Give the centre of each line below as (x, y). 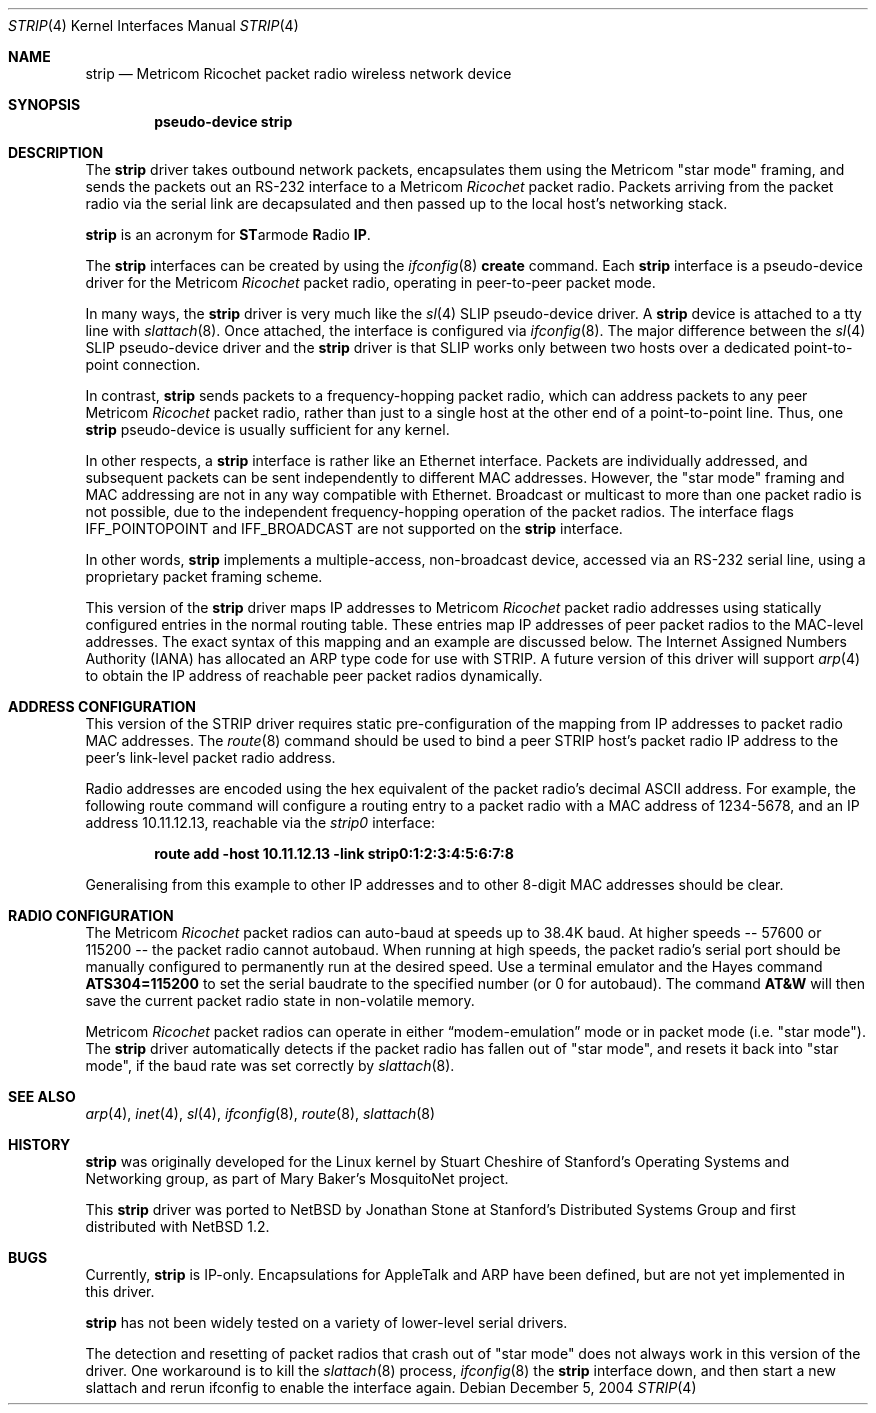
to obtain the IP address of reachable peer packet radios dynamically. (314, 675)
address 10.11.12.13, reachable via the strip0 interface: (260, 822)
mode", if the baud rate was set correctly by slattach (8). (270, 1065)
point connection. (143, 364)
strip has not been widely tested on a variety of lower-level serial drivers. (326, 1322)
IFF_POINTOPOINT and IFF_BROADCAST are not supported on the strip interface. (354, 528)
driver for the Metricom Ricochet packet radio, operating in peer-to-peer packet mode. (370, 282)
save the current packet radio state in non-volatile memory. (280, 1000)
